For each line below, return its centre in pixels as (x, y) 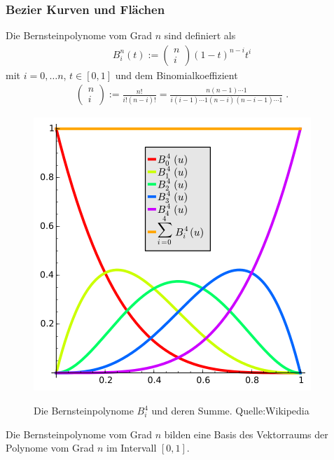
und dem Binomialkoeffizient (176, 75)
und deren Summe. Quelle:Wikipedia (230, 411)
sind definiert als (200, 35)
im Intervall (132, 448)
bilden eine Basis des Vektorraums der (246, 434)
